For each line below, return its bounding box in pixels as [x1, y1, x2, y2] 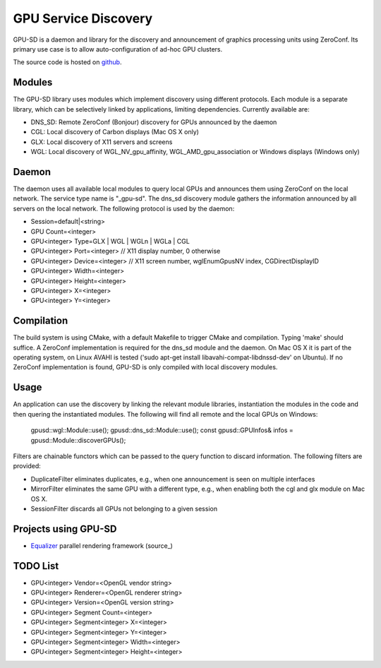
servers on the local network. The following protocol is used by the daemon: [13, 204, 235, 213]
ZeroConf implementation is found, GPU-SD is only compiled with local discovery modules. [13, 363, 278, 371]
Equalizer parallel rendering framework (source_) [30, 541, 173, 550]
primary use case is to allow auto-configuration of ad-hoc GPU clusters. [13, 44, 223, 53]
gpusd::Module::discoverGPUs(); [30, 436, 126, 444]
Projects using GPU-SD [13, 523, 117, 535]
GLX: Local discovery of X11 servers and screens [30, 138, 173, 146]
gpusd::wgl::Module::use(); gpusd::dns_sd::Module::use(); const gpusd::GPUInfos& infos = [30, 426, 294, 434]
